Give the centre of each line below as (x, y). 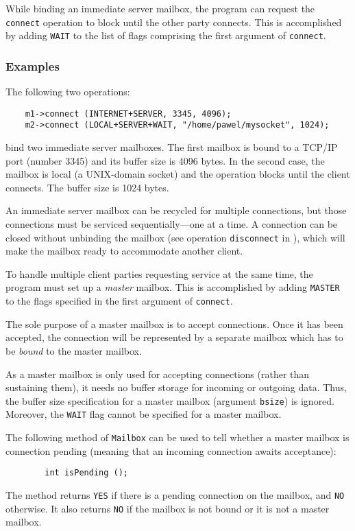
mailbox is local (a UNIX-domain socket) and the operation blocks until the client (178, 174)
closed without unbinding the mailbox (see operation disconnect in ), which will (175, 237)
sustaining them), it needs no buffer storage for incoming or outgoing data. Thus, (176, 387)
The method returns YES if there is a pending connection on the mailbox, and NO (175, 494)
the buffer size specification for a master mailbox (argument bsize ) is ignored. (170, 400)
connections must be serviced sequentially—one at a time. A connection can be (172, 224)
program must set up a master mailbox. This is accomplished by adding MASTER (173, 287)
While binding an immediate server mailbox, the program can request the (160, 8)
